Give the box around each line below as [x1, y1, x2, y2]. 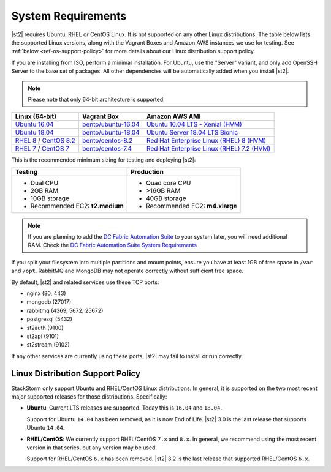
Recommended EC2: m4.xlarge [146, 201, 237, 210]
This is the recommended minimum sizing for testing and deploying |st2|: [11, 156, 196, 163]
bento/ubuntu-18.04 [82, 129, 140, 137]
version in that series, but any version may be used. [26, 444, 158, 451]
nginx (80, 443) [26, 290, 67, 297]
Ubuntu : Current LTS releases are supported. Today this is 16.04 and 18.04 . [26, 404, 222, 411]
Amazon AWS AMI [146, 112, 201, 121]
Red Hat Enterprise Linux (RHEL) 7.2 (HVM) [146, 144, 271, 153]
